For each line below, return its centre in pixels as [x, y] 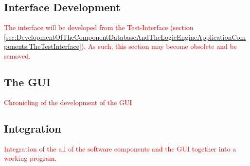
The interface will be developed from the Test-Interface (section [99, 27]
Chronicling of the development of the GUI [68, 102]
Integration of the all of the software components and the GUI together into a [120, 148]
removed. [17, 55]
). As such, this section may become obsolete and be [159, 46]
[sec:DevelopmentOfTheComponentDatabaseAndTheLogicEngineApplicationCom [125, 37]
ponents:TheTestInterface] [43, 46]
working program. [30, 158]
